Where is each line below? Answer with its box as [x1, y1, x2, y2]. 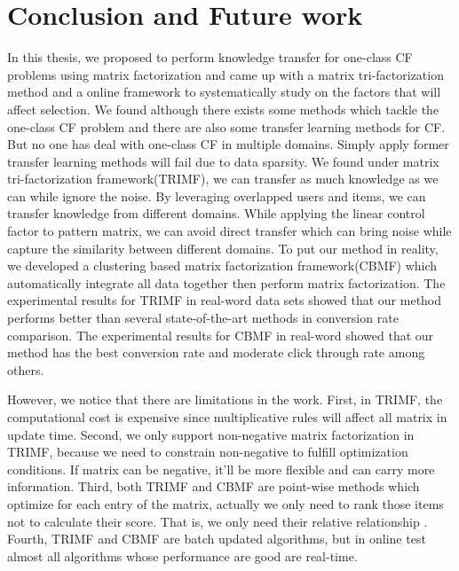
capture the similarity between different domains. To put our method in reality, [7, 239, 439, 257]
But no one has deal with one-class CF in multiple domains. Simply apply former [7, 135, 449, 153]
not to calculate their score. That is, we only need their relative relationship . [7, 512, 428, 530]
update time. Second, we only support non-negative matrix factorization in [7, 425, 415, 443]
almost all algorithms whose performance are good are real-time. [7, 546, 358, 565]
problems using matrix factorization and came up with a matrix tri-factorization [7, 65, 444, 83]
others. [7, 360, 44, 379]
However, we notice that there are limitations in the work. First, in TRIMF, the [7, 390, 443, 409]
